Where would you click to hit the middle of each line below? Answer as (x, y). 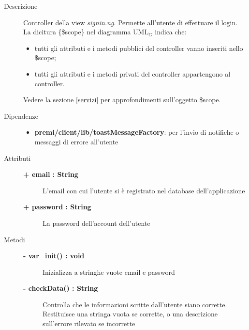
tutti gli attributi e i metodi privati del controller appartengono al (132, 73)
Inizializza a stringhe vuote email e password (109, 272)
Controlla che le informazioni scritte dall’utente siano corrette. (135, 304)
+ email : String (51, 174)
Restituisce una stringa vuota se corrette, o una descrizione (130, 314)
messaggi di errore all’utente (76, 141)
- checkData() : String (61, 288)
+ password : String (57, 207)
